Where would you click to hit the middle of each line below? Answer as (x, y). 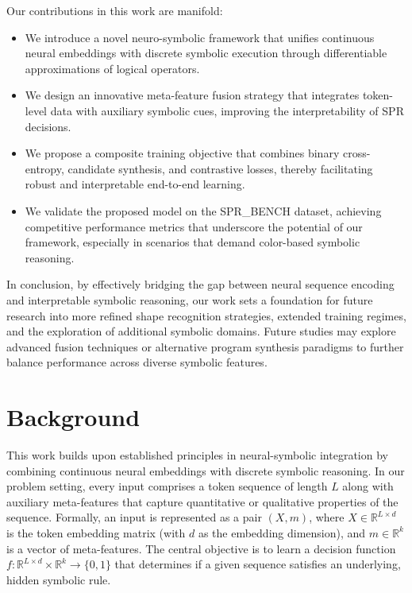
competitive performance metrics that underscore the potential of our (194, 226)
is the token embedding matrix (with (96, 532)
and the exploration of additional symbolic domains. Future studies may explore (201, 331)
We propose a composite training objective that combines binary (182, 153)
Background (73, 417)
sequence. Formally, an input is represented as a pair (134, 517)
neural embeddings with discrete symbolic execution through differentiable (206, 53)
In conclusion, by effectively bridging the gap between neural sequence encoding (200, 284)
